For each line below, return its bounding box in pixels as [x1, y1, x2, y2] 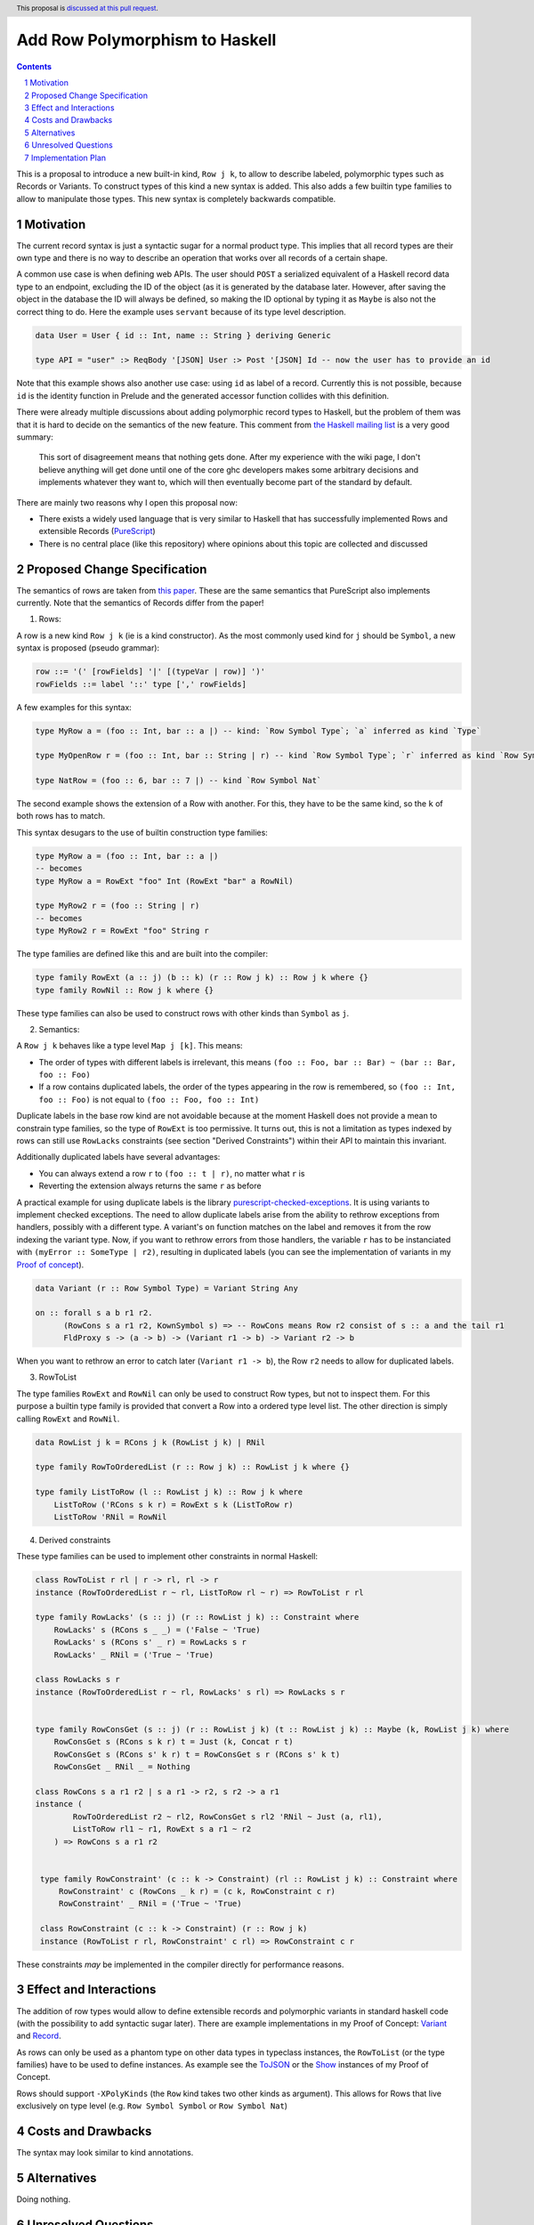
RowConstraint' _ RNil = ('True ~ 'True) [58, 1898, 242, 1909]
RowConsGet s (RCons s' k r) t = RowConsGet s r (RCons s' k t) [53, 1749, 341, 1760]
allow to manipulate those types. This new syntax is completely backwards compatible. [16, 193, 336, 204]
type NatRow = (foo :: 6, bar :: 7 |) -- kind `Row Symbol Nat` [35, 775, 322, 786]
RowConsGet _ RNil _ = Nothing [53, 1762, 190, 1772]
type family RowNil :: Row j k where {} [35, 984, 214, 995]
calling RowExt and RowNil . [16, 1413, 120, 1424]
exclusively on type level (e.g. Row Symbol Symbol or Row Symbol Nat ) [16, 2100, 288, 2111]
